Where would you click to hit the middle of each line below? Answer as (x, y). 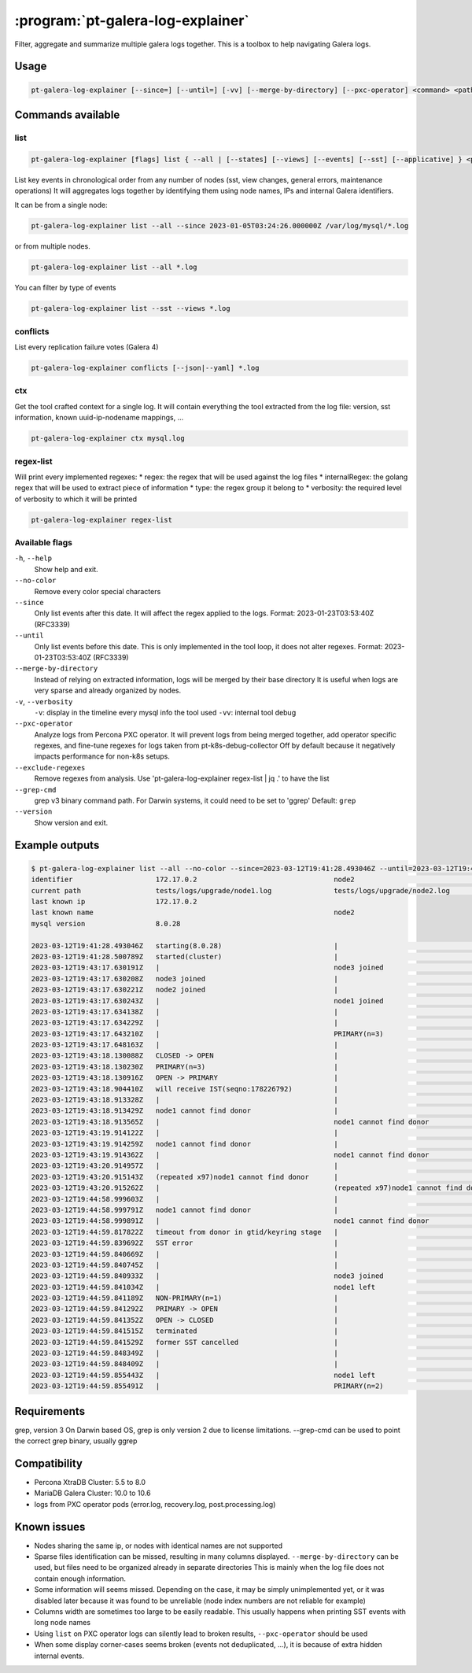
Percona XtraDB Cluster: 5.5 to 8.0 (90, 1482)
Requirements (50, 1411)
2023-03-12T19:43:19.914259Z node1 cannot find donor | (184, 1144)
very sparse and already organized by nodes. (107, 691)
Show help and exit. (66, 569)
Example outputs (57, 845)
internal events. (59, 1656)
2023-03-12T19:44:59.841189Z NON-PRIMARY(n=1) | (184, 1298)
